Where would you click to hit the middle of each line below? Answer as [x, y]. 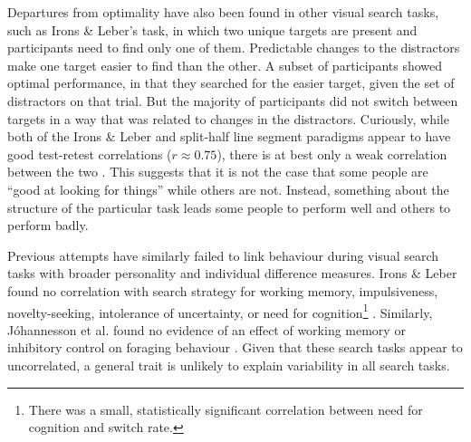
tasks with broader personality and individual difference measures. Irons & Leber [232, 273]
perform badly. [48, 225]
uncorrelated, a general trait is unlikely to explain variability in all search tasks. [229, 365]
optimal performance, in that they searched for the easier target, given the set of [231, 83]
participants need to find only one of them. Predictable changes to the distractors [234, 48]
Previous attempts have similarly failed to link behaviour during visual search [223, 255]
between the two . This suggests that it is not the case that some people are [218, 172]
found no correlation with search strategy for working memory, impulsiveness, [223, 290]
